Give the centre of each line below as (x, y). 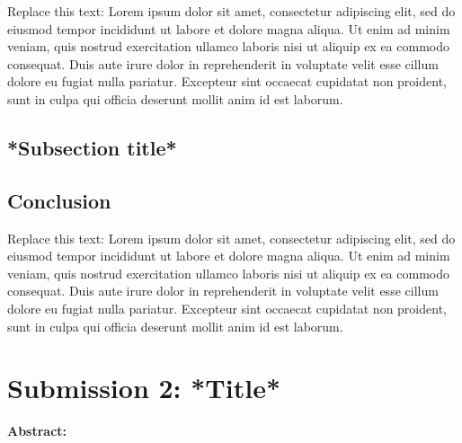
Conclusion (59, 200)
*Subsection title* (92, 147)
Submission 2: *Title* (144, 388)
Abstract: (37, 431)
